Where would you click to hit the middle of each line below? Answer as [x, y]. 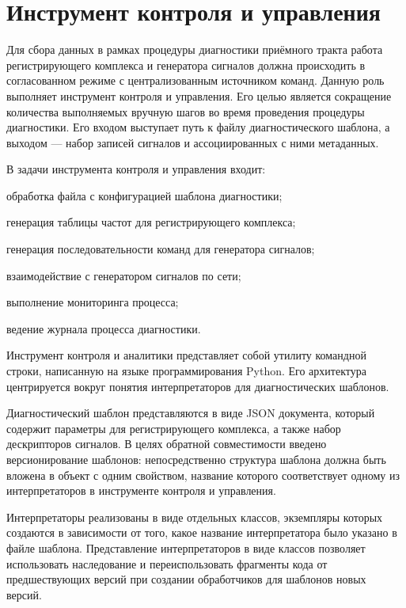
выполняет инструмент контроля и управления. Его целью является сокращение [199, 95]
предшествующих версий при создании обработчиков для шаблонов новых [186, 579]
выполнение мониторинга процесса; [93, 302]
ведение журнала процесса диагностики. [104, 328]
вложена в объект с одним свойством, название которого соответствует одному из [203, 475]
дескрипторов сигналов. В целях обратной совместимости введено [167, 444]
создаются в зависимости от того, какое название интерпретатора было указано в [202, 532]
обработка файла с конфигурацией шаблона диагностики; [144, 195]
